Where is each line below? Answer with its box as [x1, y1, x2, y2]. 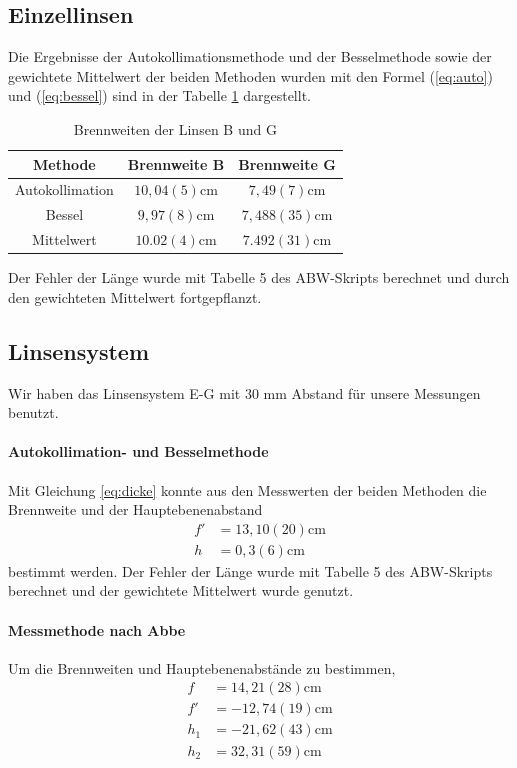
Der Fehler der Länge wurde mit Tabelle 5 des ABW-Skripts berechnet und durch [8, 267, 510, 288]
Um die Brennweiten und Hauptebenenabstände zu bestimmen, [8, 657, 396, 678]
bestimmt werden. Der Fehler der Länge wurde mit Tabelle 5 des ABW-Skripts [8, 560, 493, 581]
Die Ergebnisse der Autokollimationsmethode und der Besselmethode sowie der [8, 46, 492, 67]
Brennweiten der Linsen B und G [73, 118, 277, 139]
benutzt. [8, 402, 59, 423]
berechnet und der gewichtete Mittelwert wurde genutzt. [8, 580, 354, 601]
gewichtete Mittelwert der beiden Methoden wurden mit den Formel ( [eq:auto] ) [8, 65, 493, 86]
